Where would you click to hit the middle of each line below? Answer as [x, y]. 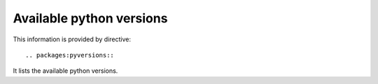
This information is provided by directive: [72, 39]
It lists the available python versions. [65, 71]
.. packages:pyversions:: [70, 55]
